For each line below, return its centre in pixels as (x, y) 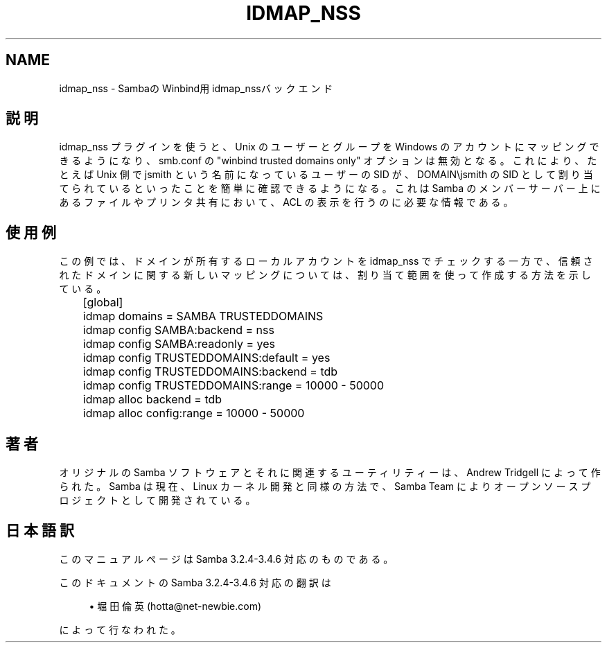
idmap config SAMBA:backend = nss (178, 330)
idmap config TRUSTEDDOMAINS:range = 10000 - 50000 (234, 386)
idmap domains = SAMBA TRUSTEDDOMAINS (203, 316)
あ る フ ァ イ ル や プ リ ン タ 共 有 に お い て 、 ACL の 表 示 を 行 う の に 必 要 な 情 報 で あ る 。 (286, 202)
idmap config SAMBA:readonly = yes (179, 344)
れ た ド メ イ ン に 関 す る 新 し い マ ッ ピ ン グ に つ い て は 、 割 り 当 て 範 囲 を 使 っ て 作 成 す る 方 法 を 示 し (325, 275)
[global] (103, 303)
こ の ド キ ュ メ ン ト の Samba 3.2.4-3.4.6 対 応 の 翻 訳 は (195, 582)
